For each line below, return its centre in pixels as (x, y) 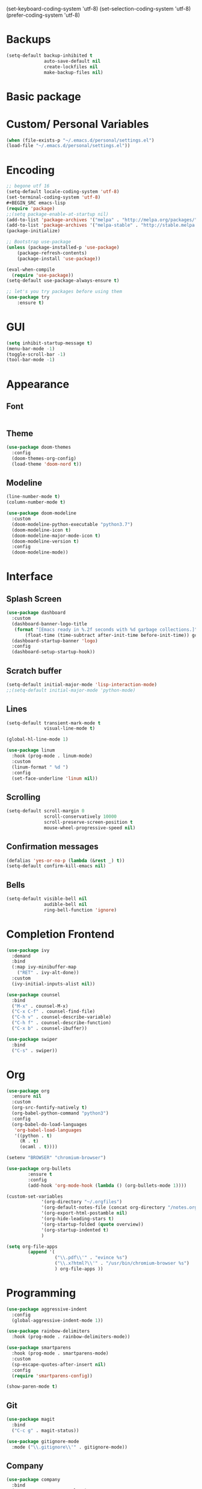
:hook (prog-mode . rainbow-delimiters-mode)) (71, 1337)
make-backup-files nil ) (74, 72)
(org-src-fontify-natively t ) (49, 1108)
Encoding (31, 170)
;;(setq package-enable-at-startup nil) (58, 214)
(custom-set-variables (35, 1197)
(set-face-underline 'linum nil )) (55, 778)
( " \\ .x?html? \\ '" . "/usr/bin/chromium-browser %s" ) (122, 1263)
